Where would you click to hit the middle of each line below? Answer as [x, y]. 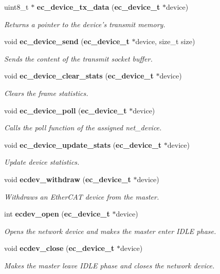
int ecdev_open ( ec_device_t [57, 214]
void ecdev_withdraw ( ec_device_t [68, 179]
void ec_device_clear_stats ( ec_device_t [79, 76]
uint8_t [16, 7]
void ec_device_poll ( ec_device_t [66, 110]
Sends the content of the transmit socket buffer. [78, 58]
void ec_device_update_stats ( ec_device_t [83, 144]
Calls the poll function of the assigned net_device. [83, 128]
